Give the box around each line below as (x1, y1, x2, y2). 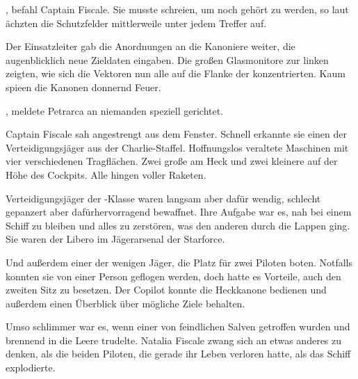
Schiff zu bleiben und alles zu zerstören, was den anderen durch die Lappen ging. (6, 218, 350, 232)
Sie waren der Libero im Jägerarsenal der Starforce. (6, 232, 225, 246)
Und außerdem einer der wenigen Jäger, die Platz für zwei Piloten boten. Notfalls (6, 255, 353, 269)
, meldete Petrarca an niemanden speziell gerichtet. (6, 103, 224, 118)
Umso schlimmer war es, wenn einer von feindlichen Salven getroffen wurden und (6, 319, 350, 334)
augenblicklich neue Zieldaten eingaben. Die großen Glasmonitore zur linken (6, 52, 329, 67)
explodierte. (6, 360, 56, 375)
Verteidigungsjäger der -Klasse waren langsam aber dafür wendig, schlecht (6, 191, 321, 205)
